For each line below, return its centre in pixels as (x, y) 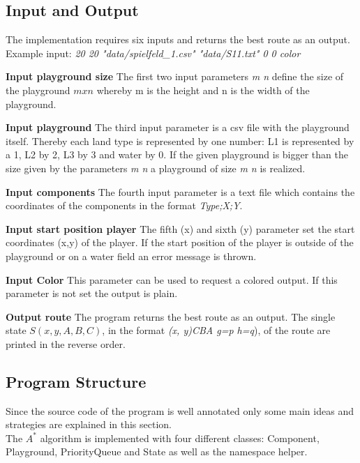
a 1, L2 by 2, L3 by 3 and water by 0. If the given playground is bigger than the (177, 154)
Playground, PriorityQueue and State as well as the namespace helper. (157, 451)
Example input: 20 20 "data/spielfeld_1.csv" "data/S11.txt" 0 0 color (153, 53)
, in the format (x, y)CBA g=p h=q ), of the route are (216, 330)
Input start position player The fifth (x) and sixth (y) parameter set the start (180, 228)
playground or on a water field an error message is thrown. (131, 256)
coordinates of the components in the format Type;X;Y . (124, 205)
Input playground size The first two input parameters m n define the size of (175, 76)
